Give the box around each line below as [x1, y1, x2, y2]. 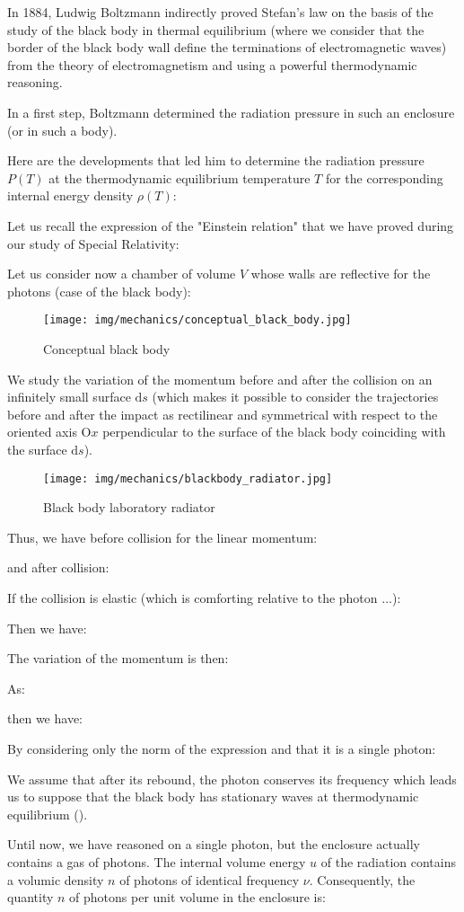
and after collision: [7, 558, 109, 577]
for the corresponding [325, 168, 443, 187]
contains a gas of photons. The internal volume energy [7, 852, 306, 871]
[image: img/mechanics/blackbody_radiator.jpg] [43, 472, 333, 485]
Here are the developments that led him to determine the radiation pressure [7, 151, 425, 170]
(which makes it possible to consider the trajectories [152, 387, 439, 406]
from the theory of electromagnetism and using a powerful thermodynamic [7, 55, 417, 74]
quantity [7, 888, 54, 907]
